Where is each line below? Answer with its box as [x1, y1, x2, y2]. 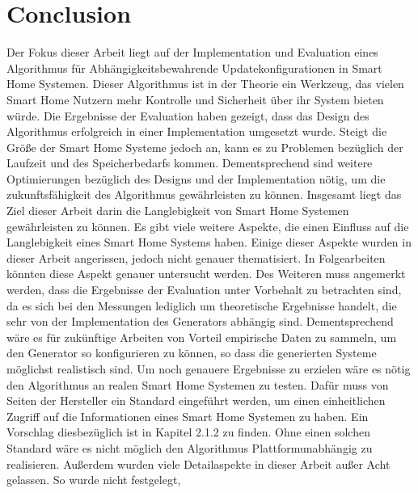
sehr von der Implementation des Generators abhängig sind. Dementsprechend [6, 313, 394, 330]
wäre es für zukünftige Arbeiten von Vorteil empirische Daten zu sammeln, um [6, 328, 397, 345]
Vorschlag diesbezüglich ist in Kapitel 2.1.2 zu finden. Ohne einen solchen [6, 423, 370, 440]
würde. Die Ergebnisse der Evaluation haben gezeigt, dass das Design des [6, 107, 369, 124]
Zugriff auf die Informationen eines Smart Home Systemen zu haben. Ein [6, 407, 369, 424]
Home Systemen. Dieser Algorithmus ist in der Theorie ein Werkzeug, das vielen [6, 75, 404, 92]
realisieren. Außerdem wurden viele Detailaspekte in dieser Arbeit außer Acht [6, 455, 391, 472]
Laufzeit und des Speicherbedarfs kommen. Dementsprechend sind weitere [6, 154, 373, 171]
